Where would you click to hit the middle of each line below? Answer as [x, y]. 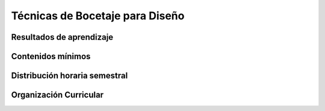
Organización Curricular [57, 95]
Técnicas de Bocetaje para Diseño [98, 16]
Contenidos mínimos [51, 56]
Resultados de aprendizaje [62, 37]
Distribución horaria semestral [70, 76]
